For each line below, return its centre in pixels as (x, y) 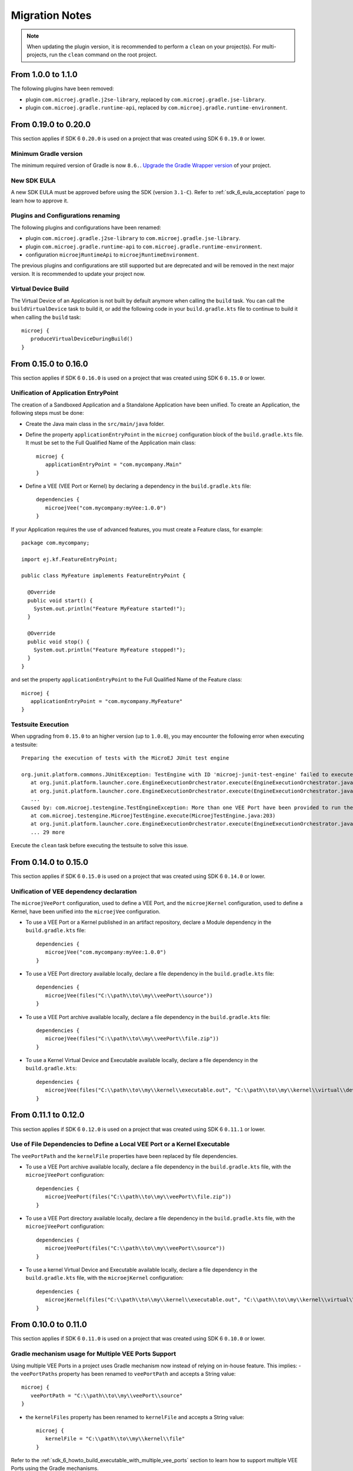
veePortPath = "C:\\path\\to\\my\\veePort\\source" (106, 1395)
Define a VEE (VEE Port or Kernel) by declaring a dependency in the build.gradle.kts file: (138, 486)
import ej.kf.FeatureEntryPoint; (69, 559)
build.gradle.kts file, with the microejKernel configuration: (104, 1278)
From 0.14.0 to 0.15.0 (49, 862)
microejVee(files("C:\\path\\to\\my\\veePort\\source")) (129, 995)
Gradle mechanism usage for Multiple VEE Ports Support (94, 1354)
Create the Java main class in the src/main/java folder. (95, 424)
